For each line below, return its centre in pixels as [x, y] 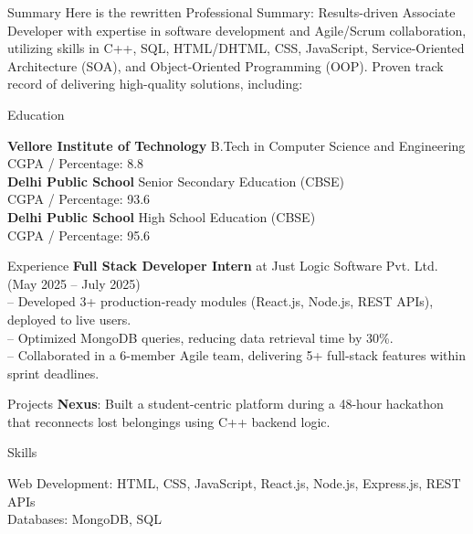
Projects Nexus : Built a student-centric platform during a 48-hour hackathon [226, 404]
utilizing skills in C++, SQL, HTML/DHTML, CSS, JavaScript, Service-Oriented [236, 48]
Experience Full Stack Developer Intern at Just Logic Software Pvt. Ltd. [223, 266]
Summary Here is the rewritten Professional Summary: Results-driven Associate [231, 12]
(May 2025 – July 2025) [74, 283]
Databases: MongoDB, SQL [84, 519]
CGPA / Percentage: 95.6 [79, 235]
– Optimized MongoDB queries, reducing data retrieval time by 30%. [200, 337]
